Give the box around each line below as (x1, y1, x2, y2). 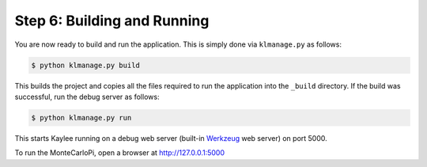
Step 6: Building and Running (14, 12, 210, 29)
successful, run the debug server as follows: (14, 92, 160, 101)
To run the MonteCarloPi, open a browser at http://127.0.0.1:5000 (14, 148, 225, 158)
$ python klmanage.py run (31, 113, 132, 122)
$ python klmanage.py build (31, 60, 140, 70)
